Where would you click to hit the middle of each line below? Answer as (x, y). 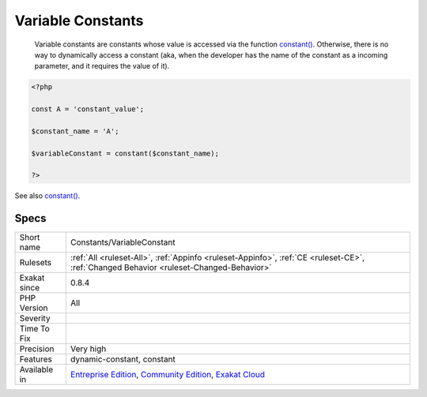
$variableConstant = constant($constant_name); (125, 153)
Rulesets (35, 263)
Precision (37, 349)
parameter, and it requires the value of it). (102, 66)
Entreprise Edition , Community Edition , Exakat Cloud (167, 375)
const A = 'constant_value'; (88, 109)
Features (36, 359)
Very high (88, 349)
